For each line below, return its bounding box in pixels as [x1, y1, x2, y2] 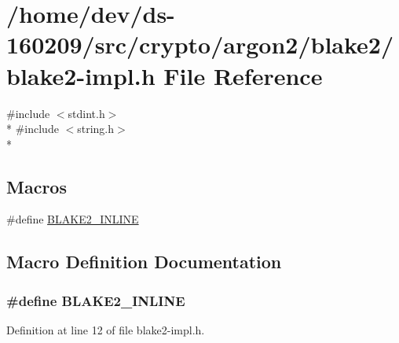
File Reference [163, 59, 323, 91]
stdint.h [68, 105, 105, 121]
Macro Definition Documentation [6, 249, 282, 274]
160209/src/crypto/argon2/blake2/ [6, 28, 394, 61]
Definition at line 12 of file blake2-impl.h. [6, 322, 205, 338]
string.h [77, 120, 115, 137]
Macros [6, 174, 67, 198]
